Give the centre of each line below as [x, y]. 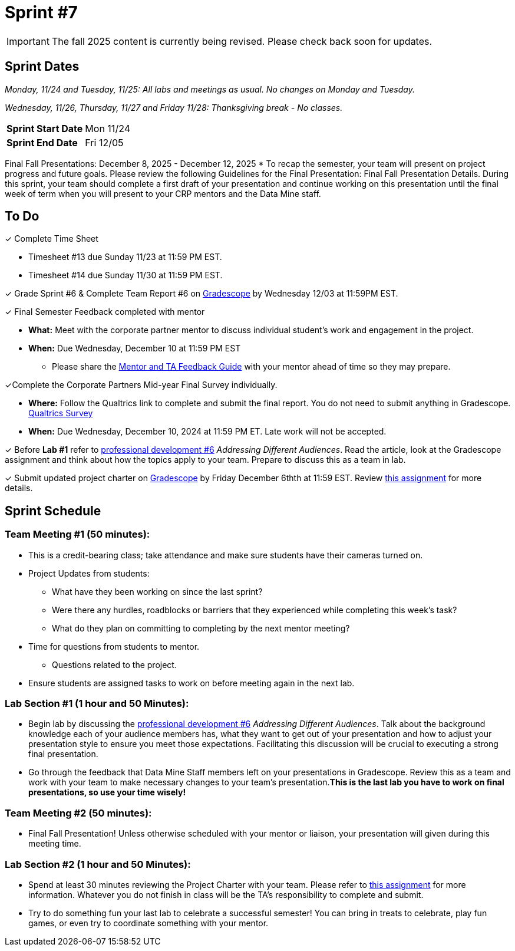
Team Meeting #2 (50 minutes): [78, 813]
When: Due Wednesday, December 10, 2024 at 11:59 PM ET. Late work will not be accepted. [207, 432]
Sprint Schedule [53, 511]
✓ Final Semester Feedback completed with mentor [105, 312]
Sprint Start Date [45, 128]
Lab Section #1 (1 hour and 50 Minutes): [97, 704]
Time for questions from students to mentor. [114, 646]
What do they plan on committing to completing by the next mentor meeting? [201, 628]
